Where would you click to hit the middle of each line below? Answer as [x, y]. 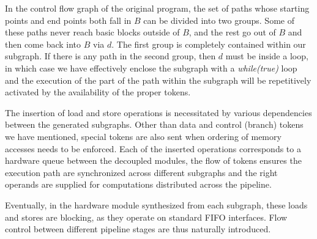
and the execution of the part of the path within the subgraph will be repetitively [158, 80]
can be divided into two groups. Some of [219, 20]
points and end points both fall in [68, 20]
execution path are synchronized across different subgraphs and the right [141, 172]
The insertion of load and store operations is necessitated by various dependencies [158, 112]
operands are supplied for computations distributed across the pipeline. [138, 184]
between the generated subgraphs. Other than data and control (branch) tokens [154, 124]
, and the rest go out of [232, 32]
